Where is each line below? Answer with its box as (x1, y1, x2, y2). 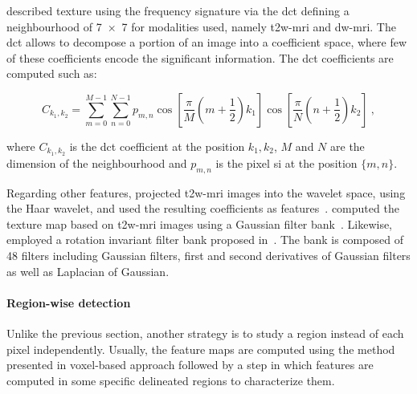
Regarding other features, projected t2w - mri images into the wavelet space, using (6, 184, 406, 201)
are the (330, 137, 365, 154)
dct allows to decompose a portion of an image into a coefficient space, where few (6, 34, 407, 51)
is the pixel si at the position (215, 154, 358, 171)
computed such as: (6, 65, 97, 82)
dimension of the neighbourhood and (6, 154, 187, 171)
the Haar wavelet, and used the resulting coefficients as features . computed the (6, 200, 399, 217)
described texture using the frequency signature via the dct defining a (6, 2, 350, 18)
